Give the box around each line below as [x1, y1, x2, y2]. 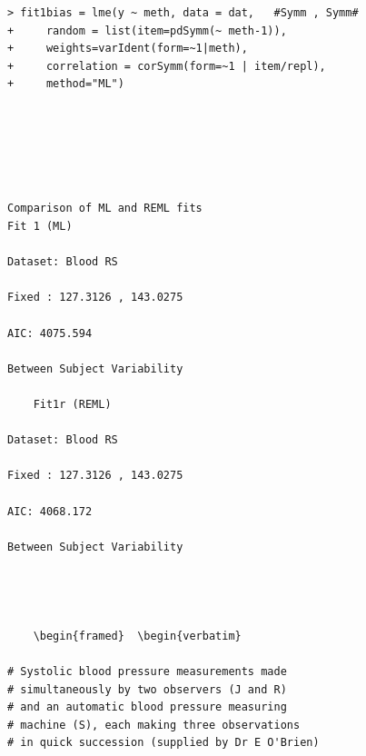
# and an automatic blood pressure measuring [7, 701, 287, 714]
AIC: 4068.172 [7, 504, 93, 518]
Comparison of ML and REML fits [7, 202, 203, 215]
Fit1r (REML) [33, 398, 112, 411]
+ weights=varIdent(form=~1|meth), [7, 42, 248, 55]
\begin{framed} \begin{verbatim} [33, 629, 242, 642]
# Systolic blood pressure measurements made [7, 664, 287, 678]
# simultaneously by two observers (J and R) [7, 682, 287, 696]
